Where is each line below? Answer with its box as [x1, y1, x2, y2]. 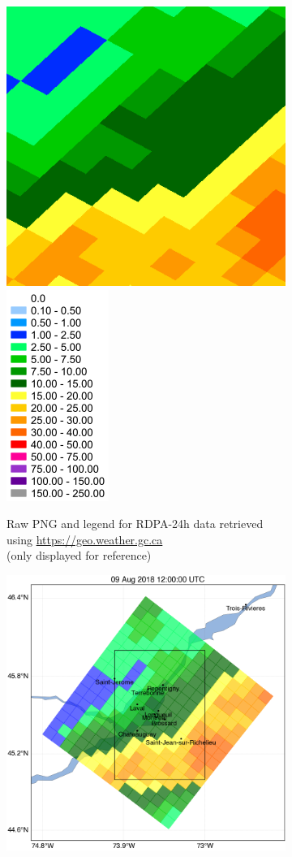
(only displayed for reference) [6, 547, 152, 564]
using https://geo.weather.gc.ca [6, 530, 163, 548]
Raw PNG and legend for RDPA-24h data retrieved [6, 515, 264, 532]
